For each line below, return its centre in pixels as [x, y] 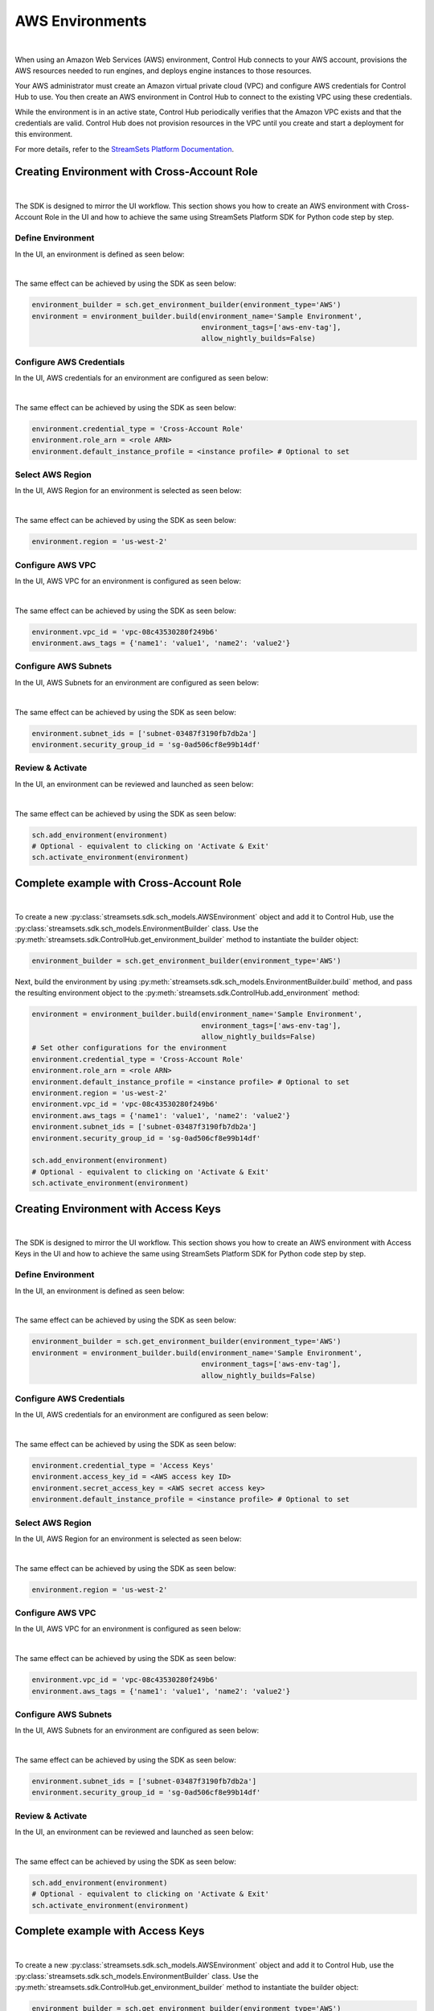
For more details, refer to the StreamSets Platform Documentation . [125, 149]
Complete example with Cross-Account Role [128, 883]
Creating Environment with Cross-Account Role [136, 172]
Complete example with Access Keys [110, 1931]
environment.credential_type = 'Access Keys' [123, 1466]
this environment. [44, 134]
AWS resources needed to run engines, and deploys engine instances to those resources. [164, 71]
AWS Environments [81, 21]
